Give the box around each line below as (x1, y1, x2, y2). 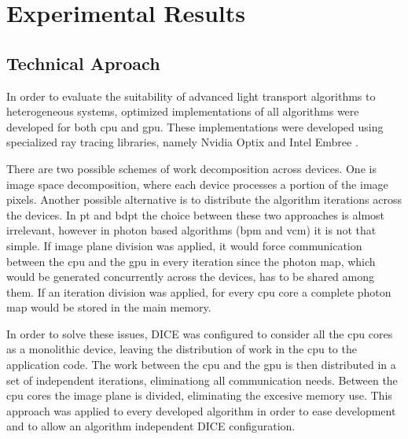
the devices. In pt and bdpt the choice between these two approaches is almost (6, 206, 385, 223)
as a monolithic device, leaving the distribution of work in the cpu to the (6, 341, 357, 357)
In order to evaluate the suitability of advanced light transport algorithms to (6, 87, 376, 104)
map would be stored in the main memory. (6, 299, 211, 315)
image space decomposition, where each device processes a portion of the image (6, 175, 388, 192)
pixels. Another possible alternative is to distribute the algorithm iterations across (6, 191, 402, 208)
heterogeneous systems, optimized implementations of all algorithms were (6, 103, 359, 120)
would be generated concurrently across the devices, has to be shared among (6, 268, 374, 285)
